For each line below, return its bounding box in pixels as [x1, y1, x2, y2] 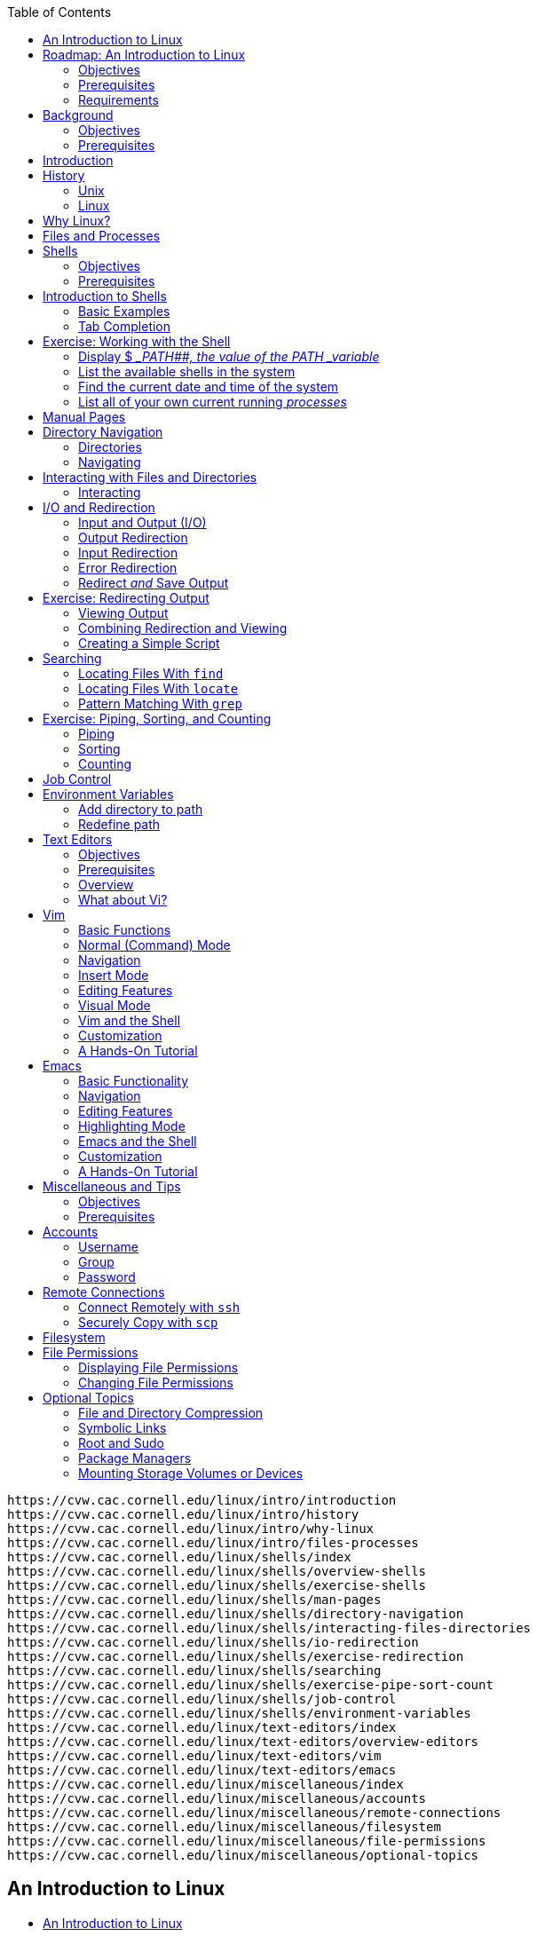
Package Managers [78, 1450, 192, 1466]
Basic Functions [78, 922, 171, 937]
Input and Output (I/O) [78, 515, 207, 530]
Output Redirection [78, 530, 188, 545]
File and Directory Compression [78, 1405, 264, 1420]
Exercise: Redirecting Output [43, 590, 209, 605]
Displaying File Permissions [78, 1360, 239, 1375]
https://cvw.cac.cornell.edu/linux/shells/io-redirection [7, 1635, 419, 1649]
